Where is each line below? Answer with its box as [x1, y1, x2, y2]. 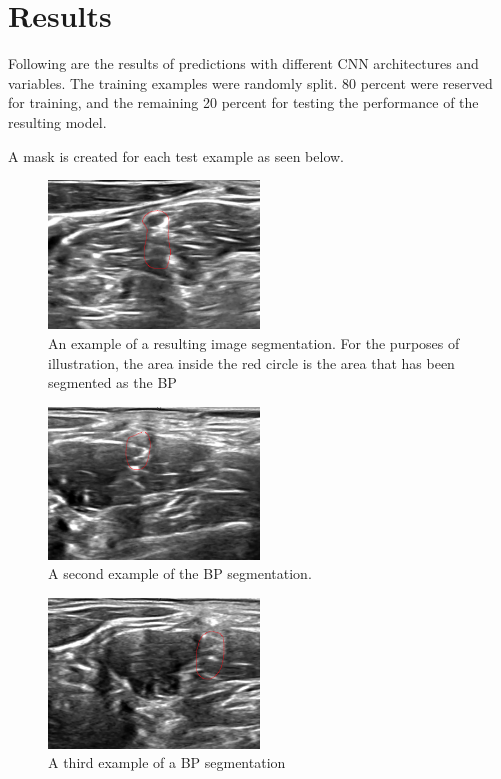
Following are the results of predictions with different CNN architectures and [8, 53, 479, 74]
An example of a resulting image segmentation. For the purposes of [48, 332, 460, 353]
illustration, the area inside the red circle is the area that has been [48, 352, 455, 373]
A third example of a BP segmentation [48, 752, 286, 773]
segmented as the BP [48, 372, 177, 393]
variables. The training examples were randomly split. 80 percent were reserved [8, 72, 493, 93]
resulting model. [8, 111, 107, 132]
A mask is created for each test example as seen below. [8, 145, 344, 166]
